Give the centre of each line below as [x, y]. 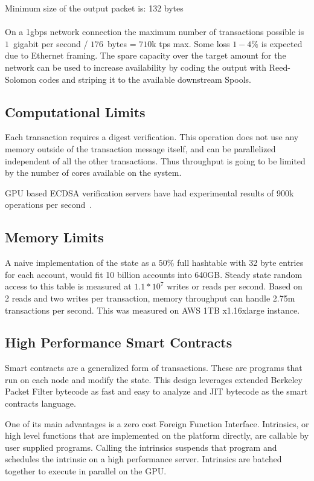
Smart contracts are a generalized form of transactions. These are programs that [154, 368]
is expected [282, 43]
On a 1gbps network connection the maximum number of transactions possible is [155, 32]
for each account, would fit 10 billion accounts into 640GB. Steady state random [154, 274]
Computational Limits [75, 111]
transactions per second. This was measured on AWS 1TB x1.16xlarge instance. [152, 310]
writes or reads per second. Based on [235, 286]
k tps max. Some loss [191, 43]
